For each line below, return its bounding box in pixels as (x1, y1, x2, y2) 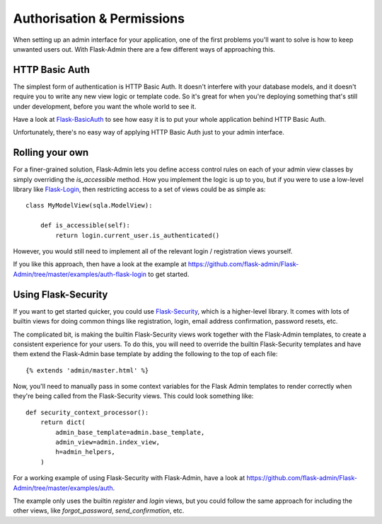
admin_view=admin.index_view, (55, 438, 161, 446)
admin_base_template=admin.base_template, (55, 428, 205, 436)
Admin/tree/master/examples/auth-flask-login (13, 270, 147, 278)
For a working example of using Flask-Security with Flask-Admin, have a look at (13, 474, 245, 482)
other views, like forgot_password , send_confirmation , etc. (13, 506, 185, 515)
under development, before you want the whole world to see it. (13, 102, 197, 110)
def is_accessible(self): (40, 222, 131, 229)
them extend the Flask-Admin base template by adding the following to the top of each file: (13, 350, 278, 358)
